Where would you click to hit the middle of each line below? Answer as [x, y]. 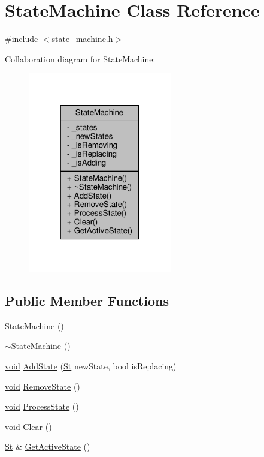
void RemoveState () [43, 386]
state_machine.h [82, 39]
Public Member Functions [87, 301]
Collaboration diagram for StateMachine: [80, 58]
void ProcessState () [42, 406]
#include [22, 39]
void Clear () [28, 426]
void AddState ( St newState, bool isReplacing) [91, 366]
